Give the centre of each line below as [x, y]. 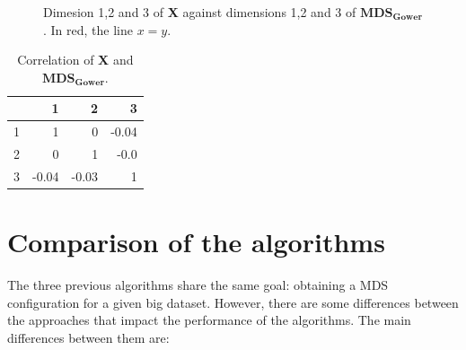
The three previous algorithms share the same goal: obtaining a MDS [198, 285]
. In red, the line [88, 29]
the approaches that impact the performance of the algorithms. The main [209, 320]
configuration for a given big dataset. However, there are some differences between [233, 302]
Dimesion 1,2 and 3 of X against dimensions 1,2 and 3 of [200, 12]
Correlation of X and [75, 60]
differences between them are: [88, 337]
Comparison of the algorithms [196, 242]
